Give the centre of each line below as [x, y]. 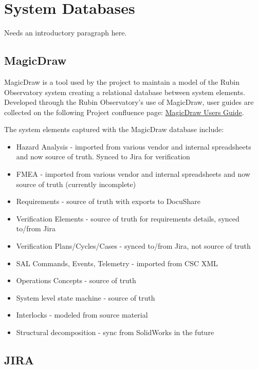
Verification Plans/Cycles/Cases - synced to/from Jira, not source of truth [133, 246]
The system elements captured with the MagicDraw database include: [114, 129]
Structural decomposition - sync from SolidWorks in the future [115, 332]
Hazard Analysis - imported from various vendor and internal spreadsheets [134, 146]
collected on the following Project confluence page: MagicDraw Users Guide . [124, 112]
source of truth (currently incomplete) [76, 184]
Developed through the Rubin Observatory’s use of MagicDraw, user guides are [129, 102]
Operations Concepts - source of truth [76, 280]
